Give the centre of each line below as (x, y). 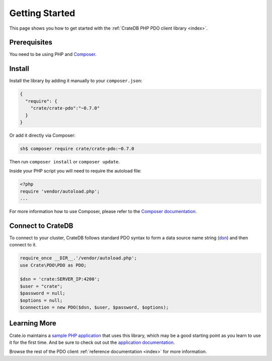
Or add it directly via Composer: (42, 135)
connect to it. (23, 245)
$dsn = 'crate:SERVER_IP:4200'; (60, 279)
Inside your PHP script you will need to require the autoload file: (76, 171)
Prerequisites (31, 42)
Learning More (33, 324)
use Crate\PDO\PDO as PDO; (53, 265)
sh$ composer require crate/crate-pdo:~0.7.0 (77, 149)
